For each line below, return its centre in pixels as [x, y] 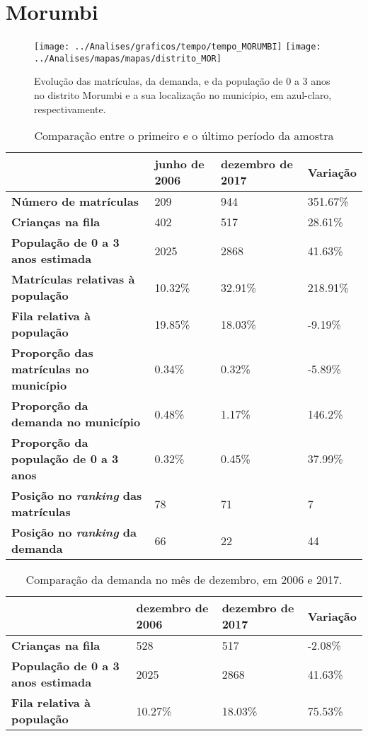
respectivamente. [70, 109]
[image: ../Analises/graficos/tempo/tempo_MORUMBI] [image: [178, 47]
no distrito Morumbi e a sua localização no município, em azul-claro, [183, 95]
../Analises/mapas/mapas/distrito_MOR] [128, 58]
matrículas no [50, 369]
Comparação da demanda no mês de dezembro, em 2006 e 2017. [184, 580]
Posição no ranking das [77, 496]
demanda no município [76, 422]
